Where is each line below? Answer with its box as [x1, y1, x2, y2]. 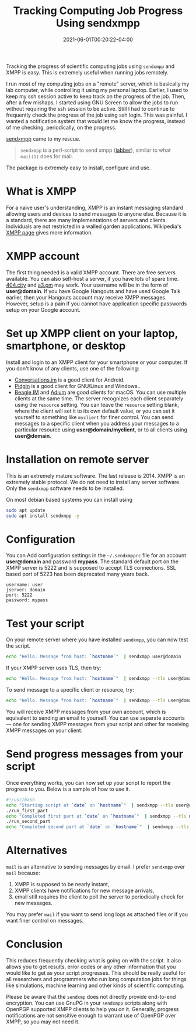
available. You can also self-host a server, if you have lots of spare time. [6, 275, 179, 282]
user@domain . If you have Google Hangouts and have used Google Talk [6, 287, 181, 294]
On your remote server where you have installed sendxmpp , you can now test [6, 636, 188, 643]
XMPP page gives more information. [6, 229, 93, 236]
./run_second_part [6, 819, 51, 825]
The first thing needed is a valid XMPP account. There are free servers [6, 268, 176, 276]
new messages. [14, 900, 52, 907]
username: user [6, 582, 43, 588]
